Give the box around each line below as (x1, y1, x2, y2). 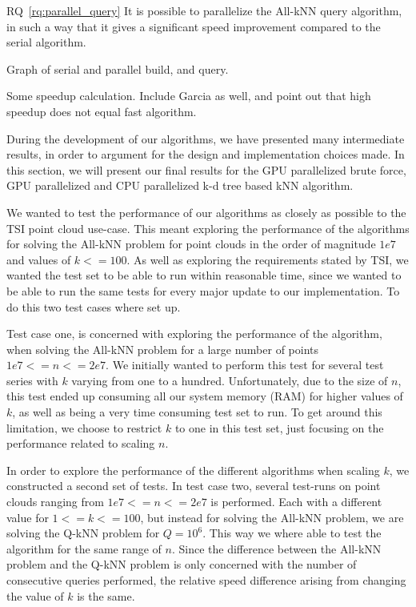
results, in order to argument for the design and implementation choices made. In (6, 146, 405, 163)
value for (6, 509, 49, 525)
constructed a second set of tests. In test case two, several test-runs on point (6, 477, 381, 494)
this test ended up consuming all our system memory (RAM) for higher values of (6, 388, 403, 404)
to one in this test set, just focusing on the (174, 419, 384, 436)
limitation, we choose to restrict (6, 419, 162, 436)
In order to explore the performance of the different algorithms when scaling (6, 461, 380, 478)
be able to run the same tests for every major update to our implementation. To (6, 282, 400, 299)
